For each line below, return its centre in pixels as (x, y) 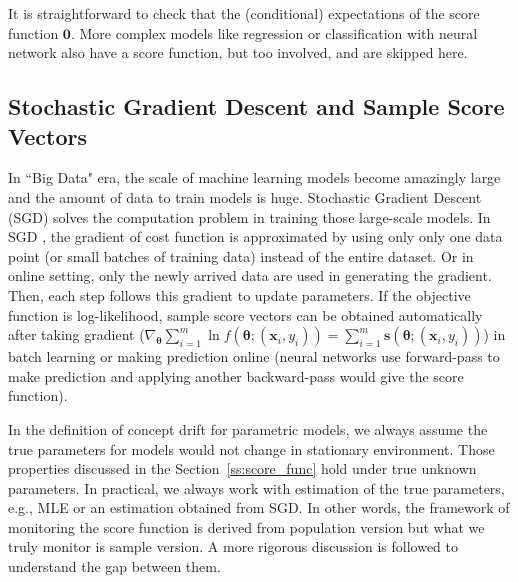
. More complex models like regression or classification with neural (274, 32)
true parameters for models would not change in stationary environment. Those (251, 448)
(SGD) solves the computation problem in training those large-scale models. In (249, 216)
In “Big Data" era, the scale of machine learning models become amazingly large (254, 177)
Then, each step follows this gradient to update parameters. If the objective (239, 294)
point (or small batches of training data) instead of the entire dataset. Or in (241, 255)
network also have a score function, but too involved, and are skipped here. (238, 52)
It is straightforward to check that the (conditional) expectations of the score (244, 13)
